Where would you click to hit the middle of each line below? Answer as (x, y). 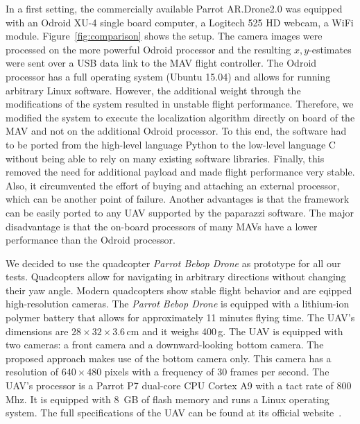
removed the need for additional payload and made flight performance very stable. (180, 172)
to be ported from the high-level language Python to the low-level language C (171, 144)
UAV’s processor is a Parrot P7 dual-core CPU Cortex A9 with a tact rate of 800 (179, 385)
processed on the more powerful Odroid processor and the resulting (148, 49)
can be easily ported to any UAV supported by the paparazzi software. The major (180, 212)
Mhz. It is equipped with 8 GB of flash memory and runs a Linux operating (168, 399)
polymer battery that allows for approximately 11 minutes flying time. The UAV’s (180, 317)
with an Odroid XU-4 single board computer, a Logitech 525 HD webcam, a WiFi (180, 22)
